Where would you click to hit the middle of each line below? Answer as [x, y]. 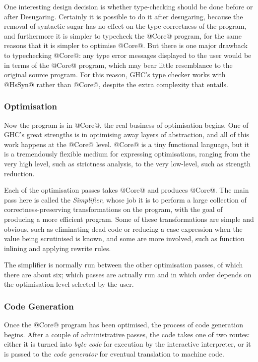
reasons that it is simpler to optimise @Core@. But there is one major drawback [126, 45]
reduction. [19, 173]
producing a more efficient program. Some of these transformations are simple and [129, 219]
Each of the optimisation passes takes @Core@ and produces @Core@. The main [127, 190]
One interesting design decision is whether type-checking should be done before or [129, 6]
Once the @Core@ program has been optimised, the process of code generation [124, 325]
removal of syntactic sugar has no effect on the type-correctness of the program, [125, 26]
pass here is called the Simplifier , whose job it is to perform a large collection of [125, 199]
